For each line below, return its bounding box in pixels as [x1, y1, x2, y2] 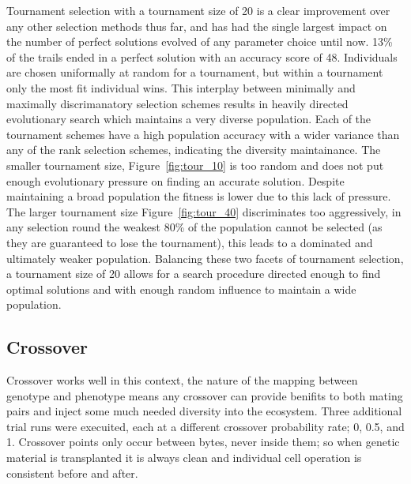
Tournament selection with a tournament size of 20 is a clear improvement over [6, 2, 390, 18]
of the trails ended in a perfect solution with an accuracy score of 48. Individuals [6, 48, 398, 65]
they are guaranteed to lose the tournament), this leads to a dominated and [6, 234, 373, 250]
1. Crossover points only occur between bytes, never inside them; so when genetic [6, 433, 400, 450]
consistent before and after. [6, 464, 138, 481]
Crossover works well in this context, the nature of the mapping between [6, 372, 358, 388]
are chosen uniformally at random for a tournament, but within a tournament [6, 64, 383, 81]
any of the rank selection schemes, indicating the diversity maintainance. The [6, 141, 381, 158]
